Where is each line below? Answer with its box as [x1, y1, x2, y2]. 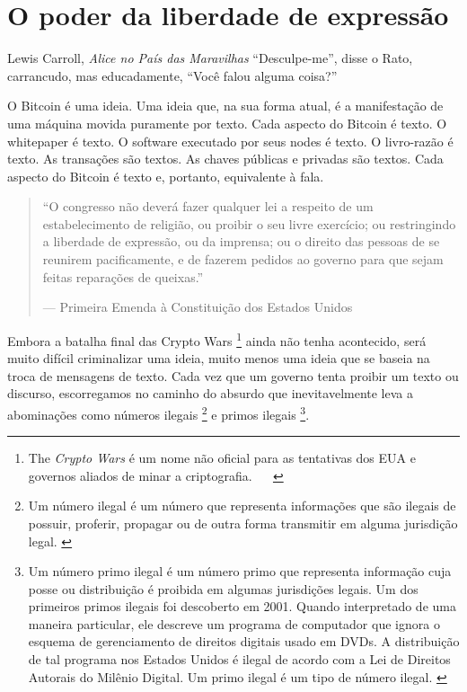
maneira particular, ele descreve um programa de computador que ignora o [28, 614, 440, 633]
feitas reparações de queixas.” [42, 267, 204, 286]
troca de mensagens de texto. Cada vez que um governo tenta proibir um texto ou [7, 366, 459, 385]
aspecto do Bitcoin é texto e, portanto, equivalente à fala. [7, 166, 324, 185]
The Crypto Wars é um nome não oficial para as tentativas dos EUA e [28, 448, 416, 467]
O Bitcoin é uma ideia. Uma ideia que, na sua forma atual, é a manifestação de [7, 96, 444, 115]
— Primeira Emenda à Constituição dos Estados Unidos [42, 297, 353, 316]
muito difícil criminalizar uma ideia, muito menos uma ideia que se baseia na [7, 349, 430, 368]
